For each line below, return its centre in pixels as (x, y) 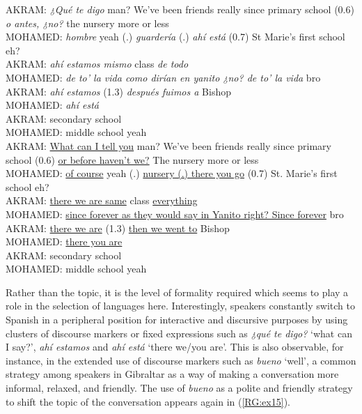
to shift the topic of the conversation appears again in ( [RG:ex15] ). (148, 401)
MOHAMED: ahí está (52, 105)
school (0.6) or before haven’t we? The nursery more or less (132, 159)
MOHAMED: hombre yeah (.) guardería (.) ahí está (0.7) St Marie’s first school (175, 37)
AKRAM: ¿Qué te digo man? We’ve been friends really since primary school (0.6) (180, 9)
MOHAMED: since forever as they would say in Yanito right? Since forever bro (175, 214)
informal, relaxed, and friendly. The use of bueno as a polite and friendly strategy (179, 388)
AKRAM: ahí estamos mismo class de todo (97, 64)
